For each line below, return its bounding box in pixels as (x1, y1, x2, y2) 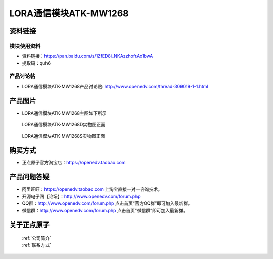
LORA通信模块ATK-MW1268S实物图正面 (22, 133, 105, 139)
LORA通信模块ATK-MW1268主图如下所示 (22, 109, 107, 116)
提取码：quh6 (22, 60, 51, 66)
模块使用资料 (9, 42, 41, 49)
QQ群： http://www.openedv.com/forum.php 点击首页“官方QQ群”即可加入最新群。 (22, 200, 193, 206)
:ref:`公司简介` (22, 235, 52, 241)
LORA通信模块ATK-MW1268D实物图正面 (22, 122, 106, 128)
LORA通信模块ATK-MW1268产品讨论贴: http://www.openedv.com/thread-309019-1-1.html (22, 83, 208, 89)
